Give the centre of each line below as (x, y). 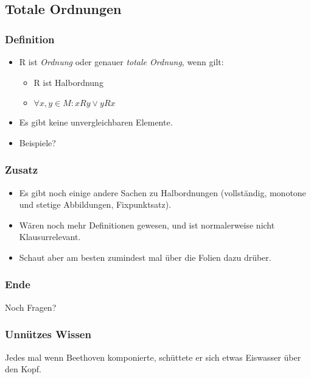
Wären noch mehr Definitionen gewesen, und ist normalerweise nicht (147, 225)
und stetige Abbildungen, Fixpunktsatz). (95, 204)
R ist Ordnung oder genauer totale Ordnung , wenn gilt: (121, 62)
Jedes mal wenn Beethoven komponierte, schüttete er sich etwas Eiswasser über (153, 357)
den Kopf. (23, 369)
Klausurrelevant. (50, 237)
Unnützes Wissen (48, 334)
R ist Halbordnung (68, 82)
